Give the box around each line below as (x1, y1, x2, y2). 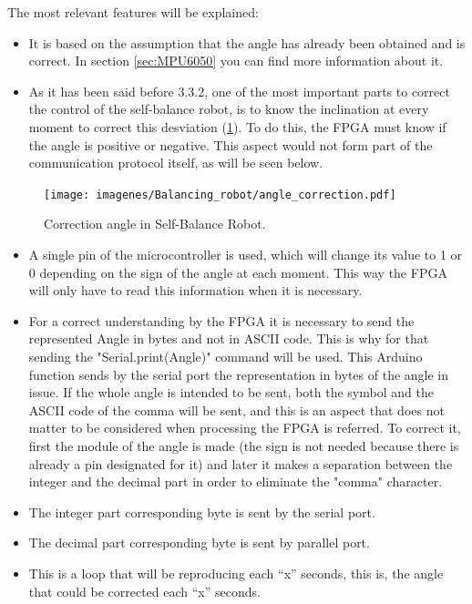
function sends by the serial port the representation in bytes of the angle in (28, 364, 449, 384)
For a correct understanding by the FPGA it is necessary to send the (28, 311, 415, 330)
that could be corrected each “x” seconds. (28, 581, 261, 600)
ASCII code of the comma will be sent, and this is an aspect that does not (28, 400, 445, 419)
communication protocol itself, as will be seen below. (28, 153, 323, 172)
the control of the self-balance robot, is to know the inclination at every (28, 99, 429, 118)
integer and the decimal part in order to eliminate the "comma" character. (28, 472, 443, 491)
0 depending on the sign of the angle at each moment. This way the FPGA (28, 262, 447, 282)
